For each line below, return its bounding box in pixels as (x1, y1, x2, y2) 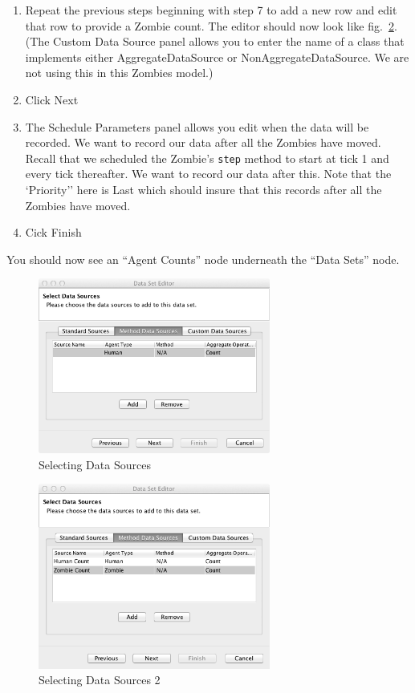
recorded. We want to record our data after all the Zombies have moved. (25, 134, 381, 151)
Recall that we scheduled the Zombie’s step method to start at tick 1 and (25, 149, 389, 166)
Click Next (25, 91, 79, 107)
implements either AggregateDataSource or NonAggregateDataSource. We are (25, 48, 409, 65)
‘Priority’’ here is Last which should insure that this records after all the (25, 181, 382, 197)
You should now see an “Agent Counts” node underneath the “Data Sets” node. (6, 250, 400, 267)
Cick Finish (25, 224, 82, 241)
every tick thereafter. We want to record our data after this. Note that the (25, 165, 392, 182)
